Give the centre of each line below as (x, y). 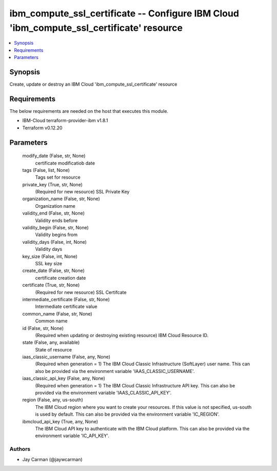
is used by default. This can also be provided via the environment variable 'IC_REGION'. (127, 414)
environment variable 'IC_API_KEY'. (72, 436)
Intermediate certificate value (66, 307)
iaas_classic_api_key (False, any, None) (64, 378)
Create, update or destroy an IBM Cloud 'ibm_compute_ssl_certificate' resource (93, 84)
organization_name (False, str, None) (61, 199)
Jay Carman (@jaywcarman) (53, 459)
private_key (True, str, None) (53, 184)
